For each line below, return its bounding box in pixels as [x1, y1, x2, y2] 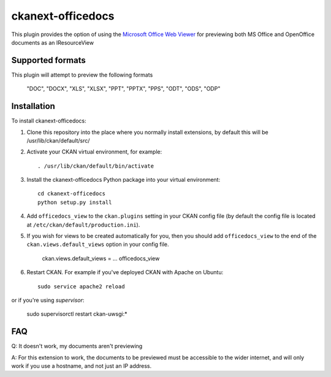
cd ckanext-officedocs [37, 190, 106, 197]
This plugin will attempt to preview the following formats [11, 71, 153, 78]
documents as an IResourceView [11, 39, 94, 46]
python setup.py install [37, 199, 112, 206]
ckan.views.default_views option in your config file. [26, 241, 169, 248]
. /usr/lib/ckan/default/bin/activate [37, 162, 154, 170]
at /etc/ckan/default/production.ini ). [26, 221, 140, 228]
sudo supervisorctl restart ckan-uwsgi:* [26, 310, 127, 318]
